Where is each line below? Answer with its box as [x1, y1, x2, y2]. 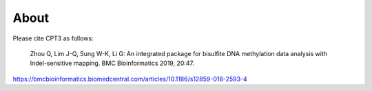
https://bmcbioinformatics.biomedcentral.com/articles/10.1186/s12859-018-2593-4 [12, 75, 247, 83]
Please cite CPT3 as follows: [12, 34, 94, 42]
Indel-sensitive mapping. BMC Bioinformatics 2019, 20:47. [30, 59, 195, 68]
